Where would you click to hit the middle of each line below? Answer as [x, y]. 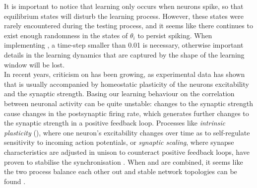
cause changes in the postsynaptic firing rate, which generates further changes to [127, 113]
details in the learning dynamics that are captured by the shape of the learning [124, 54]
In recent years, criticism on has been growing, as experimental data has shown [125, 74]
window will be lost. [34, 64]
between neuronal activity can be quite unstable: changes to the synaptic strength [129, 103]
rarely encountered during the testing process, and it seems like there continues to [128, 26]
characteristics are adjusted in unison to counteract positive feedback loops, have [127, 152]
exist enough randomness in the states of [66, 35]
